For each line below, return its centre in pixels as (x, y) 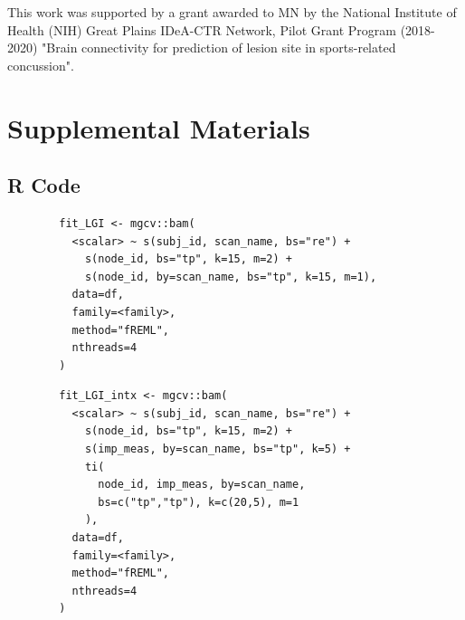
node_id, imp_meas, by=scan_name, (202, 485)
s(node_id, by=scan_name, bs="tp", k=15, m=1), (231, 277)
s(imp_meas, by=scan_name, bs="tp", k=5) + (218, 449)
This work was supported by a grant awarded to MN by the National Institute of (232, 12)
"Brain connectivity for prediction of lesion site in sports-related (219, 48)
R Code (44, 185)
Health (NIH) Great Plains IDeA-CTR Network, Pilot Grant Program (202, 29)
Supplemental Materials (159, 127)
